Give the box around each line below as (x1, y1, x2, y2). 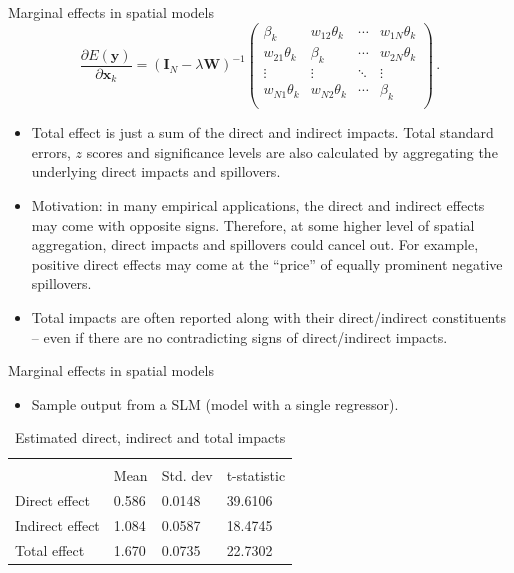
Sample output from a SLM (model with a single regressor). (31, 393, 399, 414)
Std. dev (161, 465, 213, 486)
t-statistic (226, 465, 286, 486)
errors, (31, 141, 71, 162)
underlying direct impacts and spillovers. (31, 161, 281, 182)
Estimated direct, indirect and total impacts (14, 427, 286, 448)
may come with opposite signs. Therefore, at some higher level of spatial (31, 214, 475, 235)
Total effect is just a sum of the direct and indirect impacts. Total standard (31, 122, 494, 143)
